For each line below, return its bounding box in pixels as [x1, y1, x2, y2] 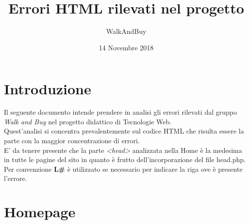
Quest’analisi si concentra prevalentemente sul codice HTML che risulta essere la [4, 126, 244, 136]
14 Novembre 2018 [99, 42, 154, 52]
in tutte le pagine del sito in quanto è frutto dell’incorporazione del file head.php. [4, 154, 246, 164]
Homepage [4, 202, 76, 222]
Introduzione [4, 79, 91, 99]
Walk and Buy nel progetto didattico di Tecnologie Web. [4, 116, 172, 126]
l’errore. [4, 173, 27, 183]
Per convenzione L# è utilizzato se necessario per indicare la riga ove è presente [4, 164, 243, 174]
